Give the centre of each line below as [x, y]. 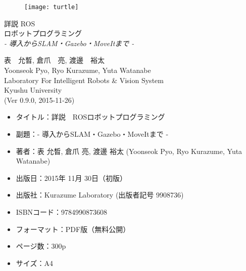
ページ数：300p [41, 246]
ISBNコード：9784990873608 [62, 211]
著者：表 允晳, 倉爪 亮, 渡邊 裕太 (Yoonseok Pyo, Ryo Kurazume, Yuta [129, 151]
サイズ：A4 [34, 263]
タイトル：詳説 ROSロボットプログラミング [90, 117]
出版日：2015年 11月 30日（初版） [71, 178]
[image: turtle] [52, 7]
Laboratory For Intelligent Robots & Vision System [84, 80]
